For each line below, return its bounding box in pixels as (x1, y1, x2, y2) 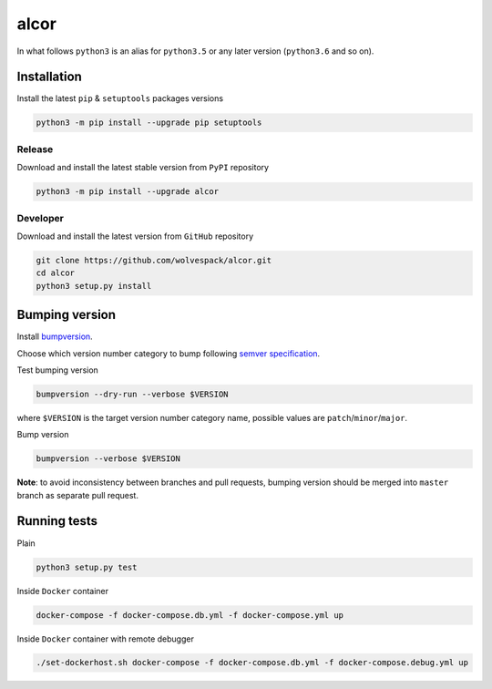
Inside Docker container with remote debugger (16, 633, 195, 644)
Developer (16, 211, 64, 224)
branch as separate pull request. (16, 489, 138, 500)
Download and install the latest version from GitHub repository (16, 231, 254, 242)
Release (16, 142, 54, 155)
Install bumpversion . (16, 331, 93, 342)
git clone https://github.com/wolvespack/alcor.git (36, 255, 272, 265)
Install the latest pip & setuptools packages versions (16, 93, 223, 104)
